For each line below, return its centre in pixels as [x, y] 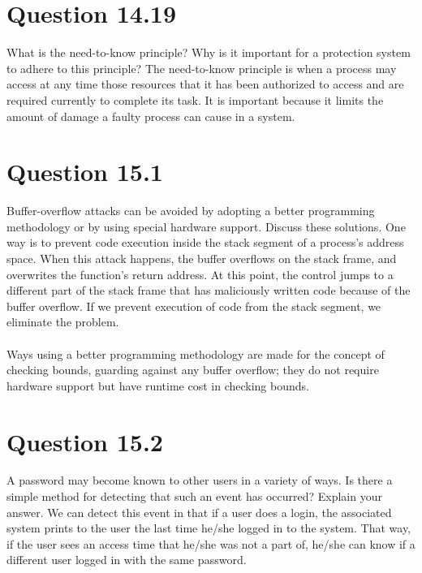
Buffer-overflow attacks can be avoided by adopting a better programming [191, 211]
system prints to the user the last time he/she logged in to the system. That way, [209, 528]
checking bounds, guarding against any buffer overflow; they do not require [193, 370]
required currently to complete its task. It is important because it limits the [195, 99]
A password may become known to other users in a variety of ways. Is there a [200, 480]
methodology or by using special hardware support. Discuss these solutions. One [206, 226]
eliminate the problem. [63, 322]
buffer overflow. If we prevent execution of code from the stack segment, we [194, 306]
